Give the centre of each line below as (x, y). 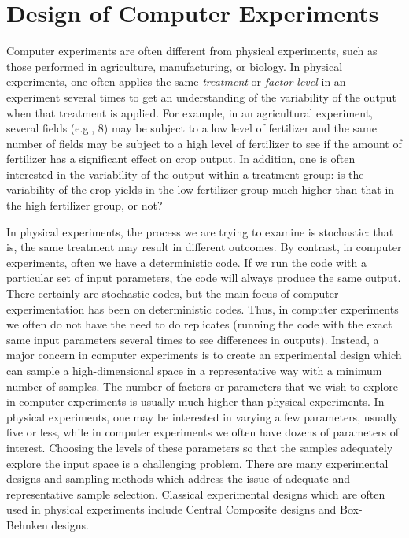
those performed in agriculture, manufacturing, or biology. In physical (175, 66)
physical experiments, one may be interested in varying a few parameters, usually (202, 416)
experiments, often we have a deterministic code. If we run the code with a (186, 262)
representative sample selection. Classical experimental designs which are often (196, 493)
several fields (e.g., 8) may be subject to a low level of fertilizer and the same (192, 128)
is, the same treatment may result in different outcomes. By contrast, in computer (204, 247)
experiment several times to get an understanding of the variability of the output (201, 96)
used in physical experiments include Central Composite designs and (171, 509)
